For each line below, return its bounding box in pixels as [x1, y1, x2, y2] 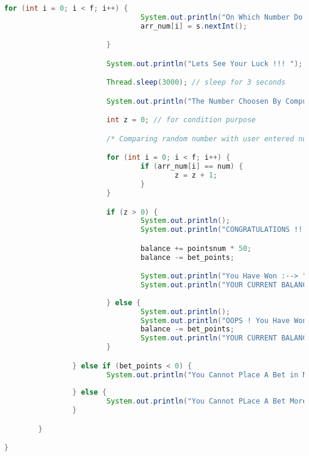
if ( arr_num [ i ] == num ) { [141, 162, 244, 171]
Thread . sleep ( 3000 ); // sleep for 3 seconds [106, 78, 286, 87]
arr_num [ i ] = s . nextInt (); [141, 21, 248, 30]
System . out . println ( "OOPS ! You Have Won [141, 316, 307, 325]
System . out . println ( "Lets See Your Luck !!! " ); [106, 59, 303, 68]
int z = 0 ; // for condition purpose [106, 116, 256, 125]
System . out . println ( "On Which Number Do [141, 13, 303, 21]
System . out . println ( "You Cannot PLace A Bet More [106, 397, 307, 406]
